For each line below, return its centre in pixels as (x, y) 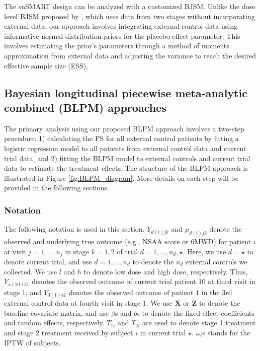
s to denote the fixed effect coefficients (196, 312)
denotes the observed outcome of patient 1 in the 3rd (150, 292)
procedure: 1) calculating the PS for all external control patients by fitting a (121, 138)
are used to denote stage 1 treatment (199, 323)
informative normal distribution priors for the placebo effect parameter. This (122, 36)
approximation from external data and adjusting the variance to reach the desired (130, 55)
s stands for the (226, 333)
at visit (15, 251)
